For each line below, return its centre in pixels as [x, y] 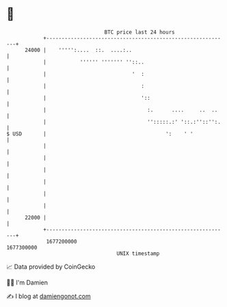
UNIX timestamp [138, 253]
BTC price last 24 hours [139, 32]
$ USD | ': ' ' [100, 134]
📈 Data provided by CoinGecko [51, 267]
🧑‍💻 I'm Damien [27, 282]
